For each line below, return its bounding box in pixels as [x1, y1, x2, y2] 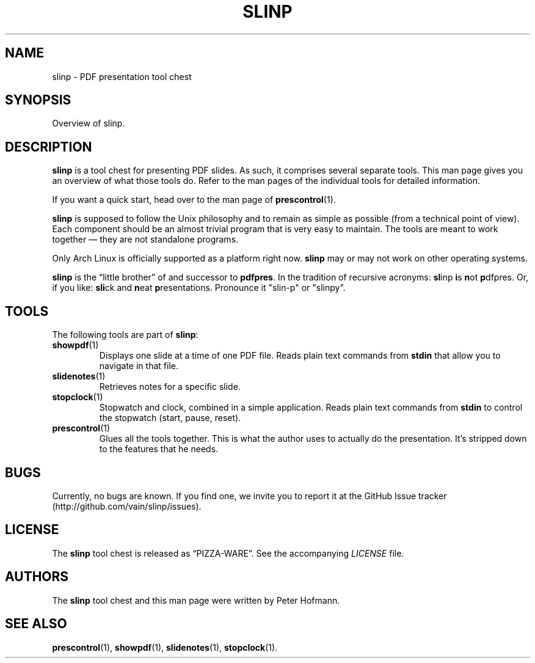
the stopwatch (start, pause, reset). [99, 412, 241, 423]
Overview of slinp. [52, 118, 125, 129]
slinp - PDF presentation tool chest [52, 71, 192, 82]
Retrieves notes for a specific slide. [99, 381, 241, 392]
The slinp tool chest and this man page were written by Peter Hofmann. [52, 595, 340, 606]
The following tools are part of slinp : [52, 329, 198, 340]
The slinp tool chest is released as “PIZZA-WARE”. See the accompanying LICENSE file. [52, 548, 404, 559]
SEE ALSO [5, 616, 67, 632]
